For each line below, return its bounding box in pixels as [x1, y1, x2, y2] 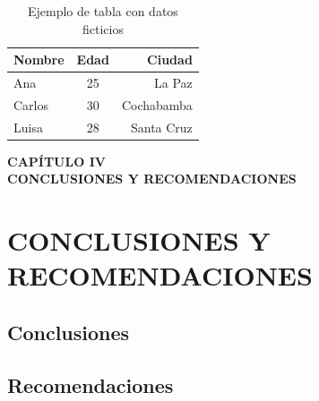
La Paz [154, 73, 193, 92]
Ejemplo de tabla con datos [27, 2, 178, 20]
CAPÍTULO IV [7, 151, 106, 170]
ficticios [82, 19, 124, 38]
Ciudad [147, 50, 193, 69]
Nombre [13, 50, 65, 69]
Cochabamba [121, 95, 193, 114]
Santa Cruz [130, 117, 193, 136]
